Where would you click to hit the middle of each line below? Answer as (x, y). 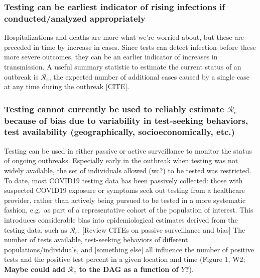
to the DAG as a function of (129, 269)
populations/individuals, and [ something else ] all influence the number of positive (129, 249)
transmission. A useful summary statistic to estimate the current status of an (123, 66)
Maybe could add (35, 269)
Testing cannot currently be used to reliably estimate (114, 109)
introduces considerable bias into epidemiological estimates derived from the (121, 219)
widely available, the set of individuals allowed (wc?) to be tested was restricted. (128, 170)
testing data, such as (36, 229)
